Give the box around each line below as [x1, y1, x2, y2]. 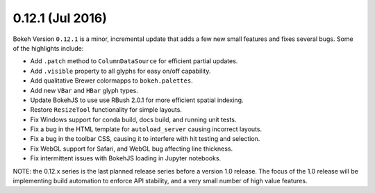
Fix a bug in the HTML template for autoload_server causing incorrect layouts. [30, 125, 262, 133]
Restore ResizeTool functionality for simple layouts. [30, 106, 182, 114]
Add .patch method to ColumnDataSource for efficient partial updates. [30, 57, 238, 65]
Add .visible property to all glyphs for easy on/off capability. [30, 67, 211, 75]
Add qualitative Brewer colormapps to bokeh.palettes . [30, 76, 194, 85]
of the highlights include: [12, 44, 84, 52]
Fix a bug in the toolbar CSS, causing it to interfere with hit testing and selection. [30, 135, 260, 143]
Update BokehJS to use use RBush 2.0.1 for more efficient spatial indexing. [30, 96, 244, 104]
